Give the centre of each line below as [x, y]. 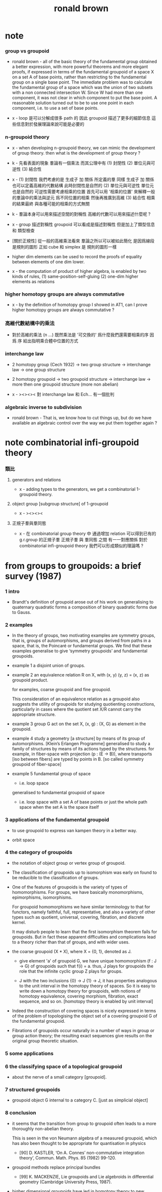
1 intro [12, 591]
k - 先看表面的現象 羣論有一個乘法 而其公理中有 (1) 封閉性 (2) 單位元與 [81, 163]
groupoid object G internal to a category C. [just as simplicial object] [80, 1100]
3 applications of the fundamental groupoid [57, 820]
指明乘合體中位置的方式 [55, 341]
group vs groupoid [27, 51]
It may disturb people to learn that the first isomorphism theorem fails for [84, 931]
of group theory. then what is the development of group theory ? [76, 153]
